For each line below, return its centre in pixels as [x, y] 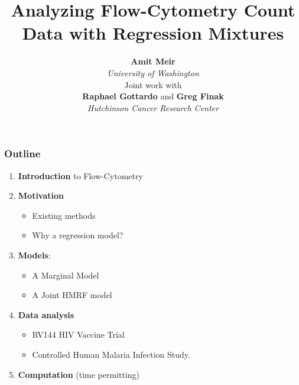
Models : [34, 255]
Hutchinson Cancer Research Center [153, 107]
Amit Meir [153, 61]
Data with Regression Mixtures [153, 33]
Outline [22, 153]
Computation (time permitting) [79, 374]
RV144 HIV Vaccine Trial [78, 334]
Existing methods [64, 215]
